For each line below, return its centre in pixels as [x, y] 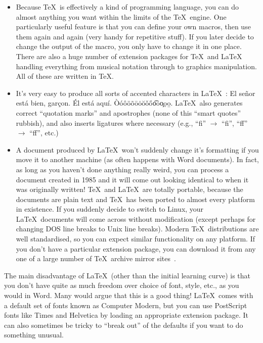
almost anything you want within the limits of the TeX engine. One [121, 16]
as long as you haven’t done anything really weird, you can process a [122, 169]
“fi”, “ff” [235, 122]
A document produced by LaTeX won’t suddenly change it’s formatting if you [137, 149]
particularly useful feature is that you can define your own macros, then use [133, 27]
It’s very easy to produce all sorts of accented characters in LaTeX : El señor [136, 93]
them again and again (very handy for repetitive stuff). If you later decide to [135, 36]
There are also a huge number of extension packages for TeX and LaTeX [129, 56]
